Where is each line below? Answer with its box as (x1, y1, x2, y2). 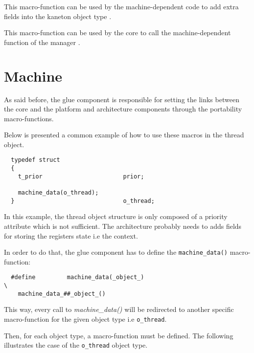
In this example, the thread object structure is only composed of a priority (4, 211, 228, 221)
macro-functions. (4, 113, 54, 123)
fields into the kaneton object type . (4, 11, 112, 21)
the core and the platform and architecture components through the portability (4, 104, 242, 114)
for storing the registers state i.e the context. (4, 230, 138, 241)
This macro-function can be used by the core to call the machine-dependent (4, 27, 231, 38)
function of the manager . (4, 37, 80, 47)
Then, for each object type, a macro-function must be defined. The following (4, 330, 233, 340)
